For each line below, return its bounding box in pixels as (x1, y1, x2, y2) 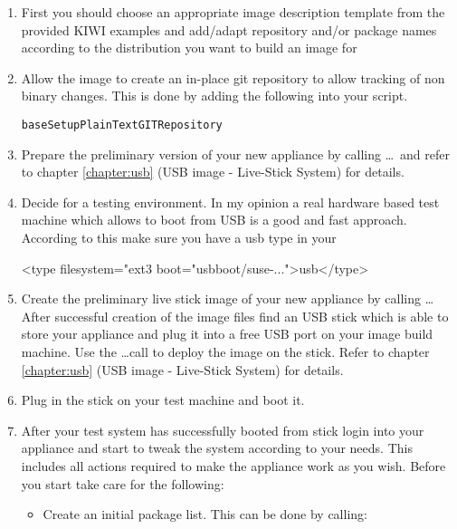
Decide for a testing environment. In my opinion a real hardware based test (21, 192, 440, 211)
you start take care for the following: (21, 474, 224, 493)
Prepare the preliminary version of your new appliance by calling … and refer (21, 144, 450, 163)
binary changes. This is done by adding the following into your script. (21, 86, 408, 105)
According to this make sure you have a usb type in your (21, 228, 337, 246)
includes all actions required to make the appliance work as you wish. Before (21, 456, 446, 475)
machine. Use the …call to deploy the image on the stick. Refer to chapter (21, 341, 430, 361)
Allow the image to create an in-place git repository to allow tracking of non (21, 68, 445, 87)
